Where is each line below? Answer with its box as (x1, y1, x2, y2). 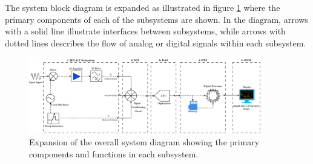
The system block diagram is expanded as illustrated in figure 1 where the (5, 1, 280, 13)
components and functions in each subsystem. (29, 147, 199, 160)
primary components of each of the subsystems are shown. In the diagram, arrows (5, 13, 308, 25)
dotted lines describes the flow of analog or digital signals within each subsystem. (5, 36, 306, 49)
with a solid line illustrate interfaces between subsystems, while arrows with (5, 25, 286, 37)
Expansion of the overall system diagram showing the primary (29, 135, 260, 148)
